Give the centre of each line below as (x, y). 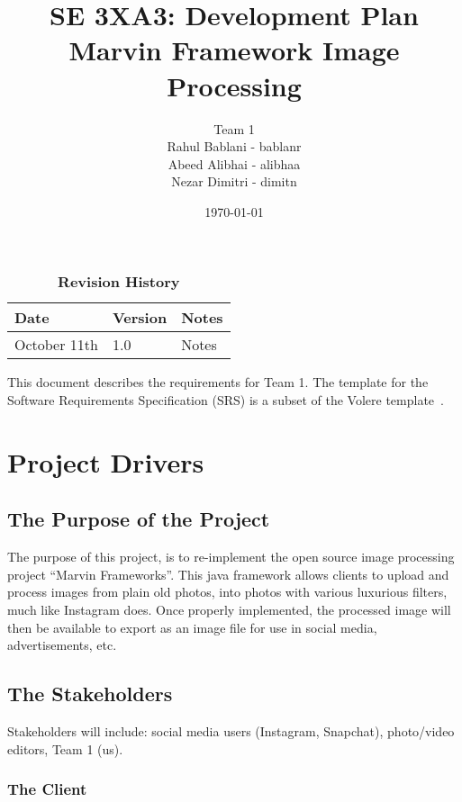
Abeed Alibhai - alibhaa (234, 163)
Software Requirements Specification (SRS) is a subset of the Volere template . (226, 400)
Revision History (119, 282)
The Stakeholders (90, 694)
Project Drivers (106, 461)
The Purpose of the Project (139, 519)
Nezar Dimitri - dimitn (234, 181)
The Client (47, 789)
